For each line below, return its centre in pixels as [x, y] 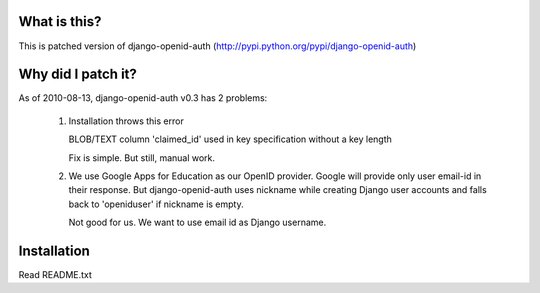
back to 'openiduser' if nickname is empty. [156, 204]
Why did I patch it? [77, 74]
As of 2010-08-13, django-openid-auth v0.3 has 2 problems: [143, 98]
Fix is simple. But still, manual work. [141, 157]
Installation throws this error [126, 121]
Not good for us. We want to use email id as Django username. [197, 222]
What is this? [60, 21]
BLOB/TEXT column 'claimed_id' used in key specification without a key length [230, 139]
